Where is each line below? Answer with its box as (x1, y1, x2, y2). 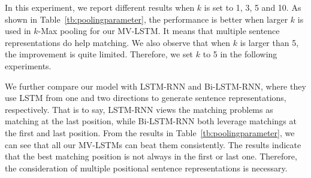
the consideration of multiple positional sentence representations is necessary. (5, 161, 288, 174)
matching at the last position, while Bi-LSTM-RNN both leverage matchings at (5, 115, 297, 127)
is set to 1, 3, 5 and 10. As (204, 1, 301, 13)
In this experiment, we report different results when (5, 1, 195, 13)
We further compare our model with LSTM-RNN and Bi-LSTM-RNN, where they (5, 79, 306, 92)
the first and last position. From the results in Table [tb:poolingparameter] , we (5, 126, 295, 139)
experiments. (5, 59, 52, 72)
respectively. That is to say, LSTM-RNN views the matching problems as (5, 103, 273, 115)
